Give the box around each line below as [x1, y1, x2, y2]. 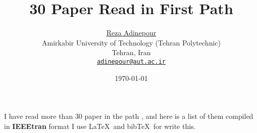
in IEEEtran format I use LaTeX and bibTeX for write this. [4, 120, 196, 131]
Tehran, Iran [112, 47, 151, 58]
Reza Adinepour [106, 27, 157, 38]
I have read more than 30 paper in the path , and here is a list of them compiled [4, 111, 253, 121]
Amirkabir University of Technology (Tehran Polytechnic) [42, 37, 221, 48]
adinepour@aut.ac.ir [96, 58, 166, 65]
